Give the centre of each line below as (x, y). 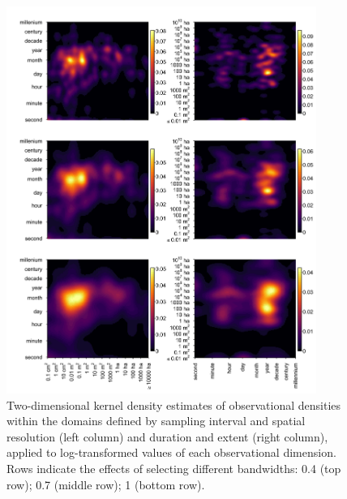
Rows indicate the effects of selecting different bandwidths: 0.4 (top (174, 469)
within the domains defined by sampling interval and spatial (156, 421)
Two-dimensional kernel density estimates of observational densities (174, 404)
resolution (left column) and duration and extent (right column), (167, 436)
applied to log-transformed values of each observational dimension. (171, 452)
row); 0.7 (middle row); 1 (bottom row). (106, 484)
